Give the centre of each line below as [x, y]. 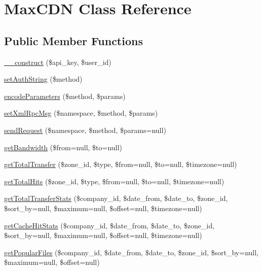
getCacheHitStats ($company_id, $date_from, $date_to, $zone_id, [109, 225]
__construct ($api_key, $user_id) [58, 62]
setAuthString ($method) [43, 79]
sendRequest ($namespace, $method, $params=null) [85, 130]
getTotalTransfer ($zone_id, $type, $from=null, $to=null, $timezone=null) [121, 164]
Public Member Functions [73, 40]
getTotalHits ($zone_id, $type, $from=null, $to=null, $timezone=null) [114, 181]
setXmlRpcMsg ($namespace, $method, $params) [81, 113]
